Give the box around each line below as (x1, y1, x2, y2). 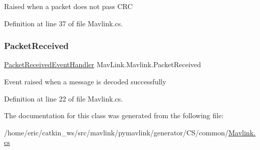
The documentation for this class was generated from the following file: (4, 110, 224, 121)
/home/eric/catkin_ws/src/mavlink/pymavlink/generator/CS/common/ (4, 127, 229, 137)
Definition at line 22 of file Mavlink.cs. (4, 93, 123, 104)
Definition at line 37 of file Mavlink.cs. (4, 18, 123, 28)
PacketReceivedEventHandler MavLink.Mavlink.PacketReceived (4, 59, 201, 70)
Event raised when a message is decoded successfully (4, 76, 167, 86)
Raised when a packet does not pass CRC (4, 1, 133, 11)
